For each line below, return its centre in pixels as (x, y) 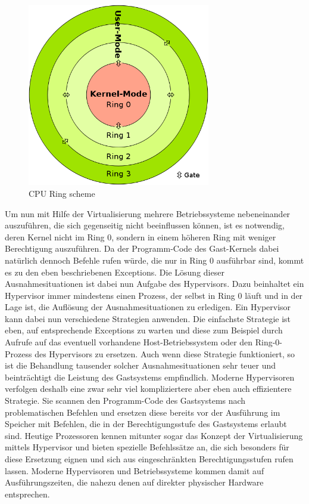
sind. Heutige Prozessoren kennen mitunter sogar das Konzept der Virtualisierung (154, 435)
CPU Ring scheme (62, 193)
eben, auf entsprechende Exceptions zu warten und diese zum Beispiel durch (144, 330)
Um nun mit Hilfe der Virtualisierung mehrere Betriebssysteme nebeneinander (148, 213)
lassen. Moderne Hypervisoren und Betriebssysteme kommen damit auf (135, 470)
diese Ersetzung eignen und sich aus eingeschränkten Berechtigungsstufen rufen (149, 459)
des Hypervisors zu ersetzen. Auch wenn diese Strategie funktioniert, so (165, 353)
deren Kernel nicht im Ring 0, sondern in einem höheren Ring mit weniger (141, 236)
